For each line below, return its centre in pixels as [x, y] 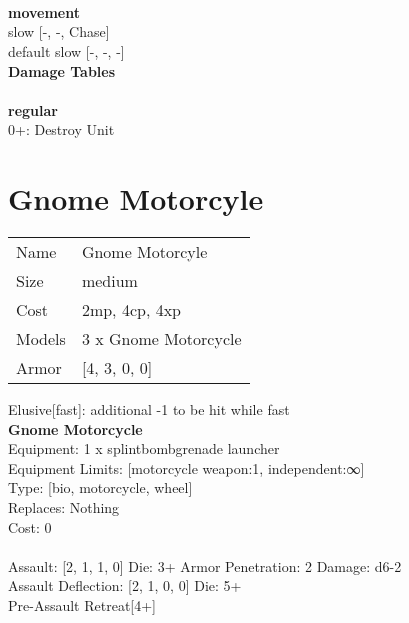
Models [41, 339]
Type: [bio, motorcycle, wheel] [100, 487]
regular [33, 109]
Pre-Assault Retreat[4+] [82, 605]
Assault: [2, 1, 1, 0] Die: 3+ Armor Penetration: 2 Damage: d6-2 [205, 565]
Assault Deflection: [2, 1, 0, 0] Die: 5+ [125, 585]
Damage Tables [62, 70]
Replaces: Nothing [64, 507]
